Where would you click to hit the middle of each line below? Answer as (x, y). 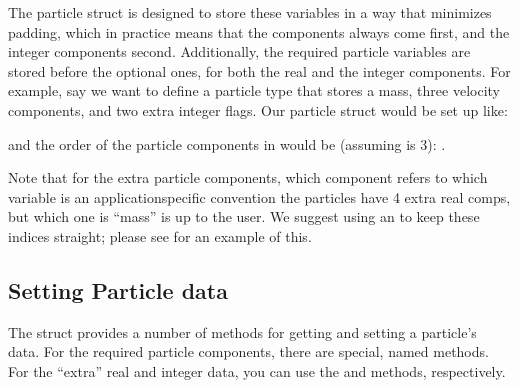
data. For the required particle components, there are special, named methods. (248, 351)
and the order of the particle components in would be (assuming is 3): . (227, 143)
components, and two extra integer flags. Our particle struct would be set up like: (258, 109)
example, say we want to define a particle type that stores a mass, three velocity (254, 90)
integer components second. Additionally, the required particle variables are (239, 51)
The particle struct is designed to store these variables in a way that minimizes (250, 12)
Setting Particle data (118, 289)
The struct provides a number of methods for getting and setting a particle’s (242, 331)
